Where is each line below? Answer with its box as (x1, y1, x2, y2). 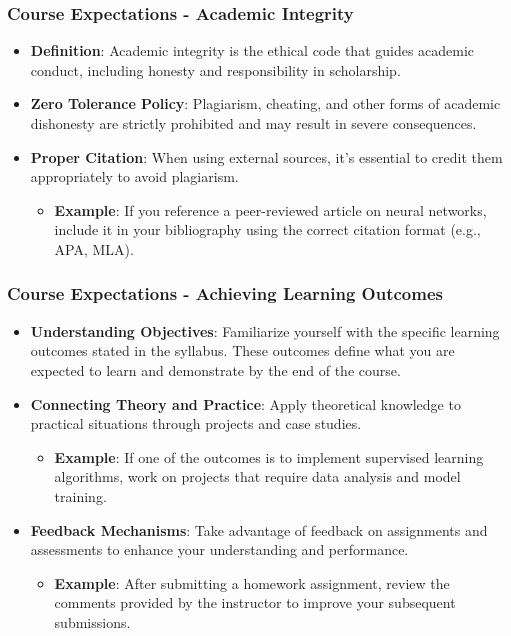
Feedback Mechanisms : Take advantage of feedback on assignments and (30, 519, 488, 540)
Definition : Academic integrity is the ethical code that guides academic (30, 40, 475, 61)
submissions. (54, 611, 131, 632)
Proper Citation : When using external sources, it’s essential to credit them (30, 146, 503, 167)
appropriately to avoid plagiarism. (30, 166, 239, 187)
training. (54, 485, 107, 506)
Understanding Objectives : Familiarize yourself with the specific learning (30, 320, 500, 341)
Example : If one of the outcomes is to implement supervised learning (54, 446, 484, 467)
